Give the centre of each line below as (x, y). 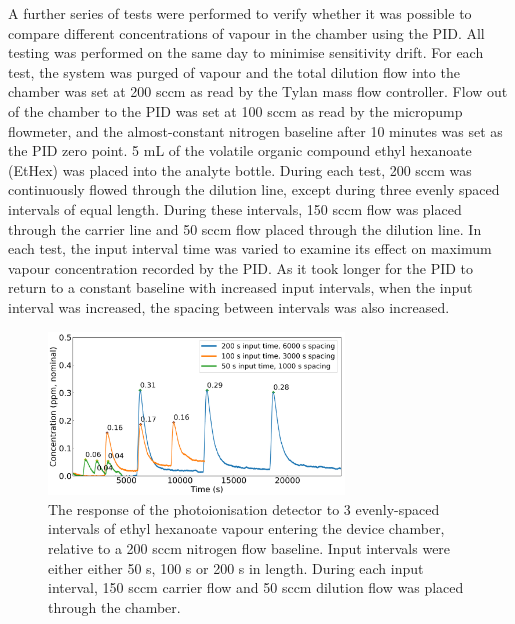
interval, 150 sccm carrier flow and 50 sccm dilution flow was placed (256, 587)
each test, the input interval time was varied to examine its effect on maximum (250, 248)
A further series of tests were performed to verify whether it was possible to (240, 13)
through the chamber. (114, 606)
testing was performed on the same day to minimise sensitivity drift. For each (246, 52)
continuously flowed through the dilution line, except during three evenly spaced (254, 189)
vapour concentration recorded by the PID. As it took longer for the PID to (241, 267)
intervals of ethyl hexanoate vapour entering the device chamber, (246, 528)
